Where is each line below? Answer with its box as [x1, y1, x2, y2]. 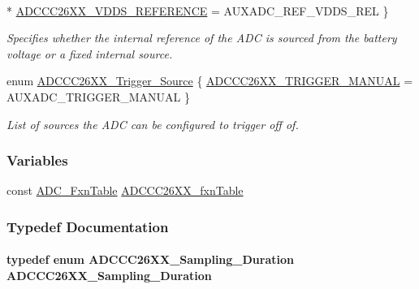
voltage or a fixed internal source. [6, 45, 173, 62]
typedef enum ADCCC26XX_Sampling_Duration [6, 251, 294, 268]
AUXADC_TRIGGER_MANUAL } [6, 88, 190, 105]
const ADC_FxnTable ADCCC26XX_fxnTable [6, 182, 244, 199]
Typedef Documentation [6, 216, 169, 236]
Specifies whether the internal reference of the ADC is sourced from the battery [6, 29, 397, 46]
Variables [6, 150, 68, 170]
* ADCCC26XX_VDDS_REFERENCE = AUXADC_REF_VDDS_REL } [6, 2, 389, 19]
